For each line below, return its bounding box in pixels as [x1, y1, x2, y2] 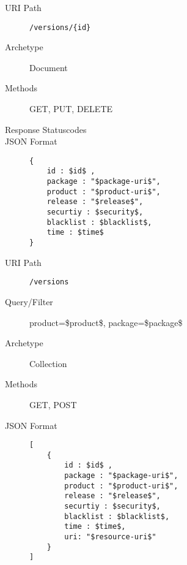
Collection [29, 357, 67, 370]
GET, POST [29, 398, 77, 411]
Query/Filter [5, 295, 53, 308]
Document [29, 61, 68, 74]
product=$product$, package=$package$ [29, 316, 183, 328]
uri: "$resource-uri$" [64, 533, 156, 542]
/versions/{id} [29, 23, 91, 32]
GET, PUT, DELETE [29, 102, 113, 115]
